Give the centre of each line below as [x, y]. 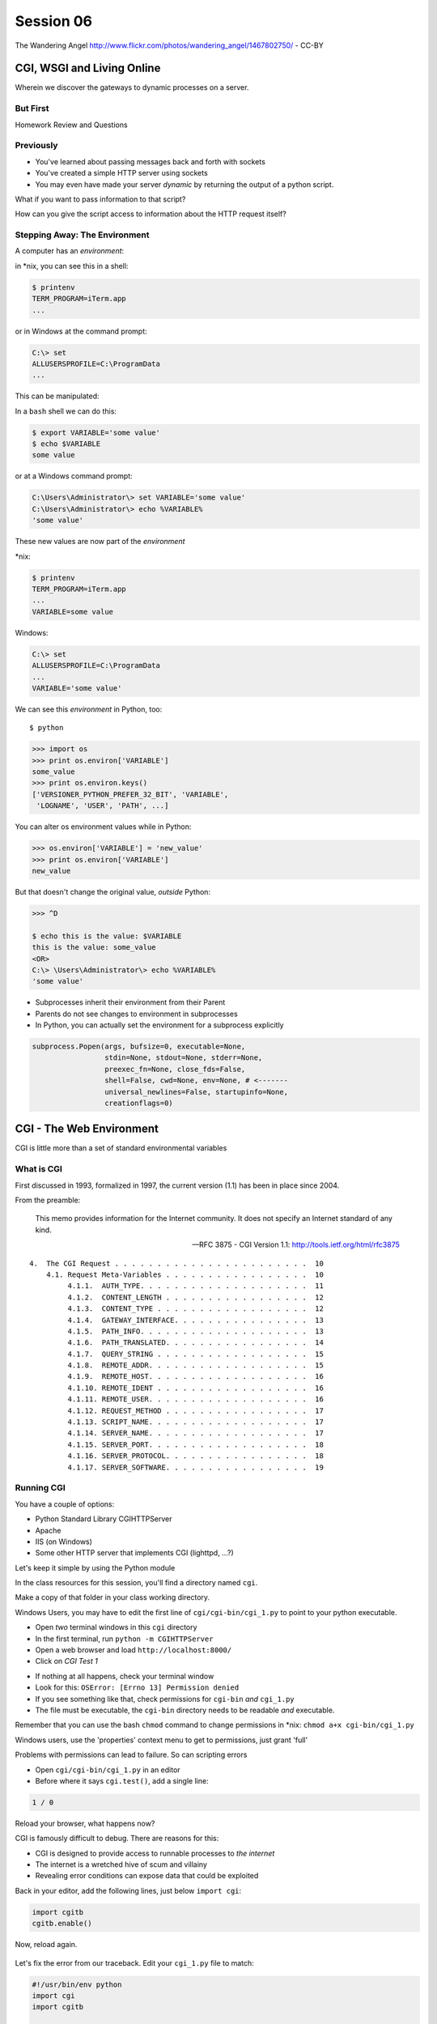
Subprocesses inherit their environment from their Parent [130, 1002]
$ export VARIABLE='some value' [96, 432]
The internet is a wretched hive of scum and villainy [121, 1865]
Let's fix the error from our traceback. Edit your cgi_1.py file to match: [134, 1962]
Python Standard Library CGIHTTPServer [104, 1519]
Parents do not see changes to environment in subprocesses [136, 1014]
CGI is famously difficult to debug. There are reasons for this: [117, 1839]
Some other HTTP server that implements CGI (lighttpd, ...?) [134, 1553]
